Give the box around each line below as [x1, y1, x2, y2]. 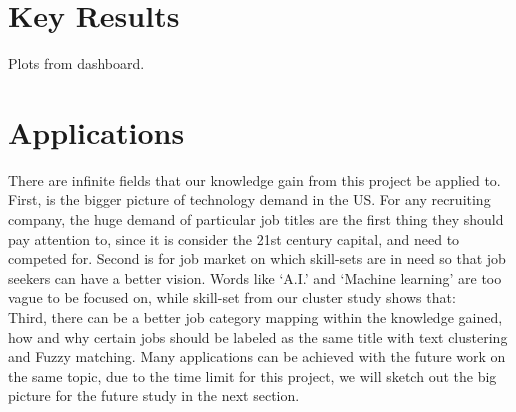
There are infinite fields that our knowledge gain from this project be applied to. [8, 169, 501, 190]
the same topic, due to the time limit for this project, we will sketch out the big [8, 365, 497, 386]
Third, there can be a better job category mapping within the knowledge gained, [8, 307, 503, 327]
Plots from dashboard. [8, 53, 145, 74]
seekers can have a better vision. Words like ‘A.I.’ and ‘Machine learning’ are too [8, 267, 502, 288]
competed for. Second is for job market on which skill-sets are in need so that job [8, 248, 506, 269]
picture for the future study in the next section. [8, 385, 300, 406]
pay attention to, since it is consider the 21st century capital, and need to [8, 228, 460, 249]
